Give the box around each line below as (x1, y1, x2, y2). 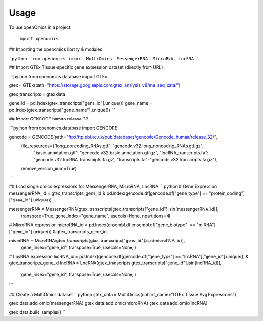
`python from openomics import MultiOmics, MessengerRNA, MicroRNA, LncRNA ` (9, 56, 199, 61)
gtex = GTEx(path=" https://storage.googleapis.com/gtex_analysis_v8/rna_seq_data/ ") (9, 82, 181, 88)
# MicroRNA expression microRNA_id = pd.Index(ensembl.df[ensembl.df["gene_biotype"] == (9, 222, 196, 228)
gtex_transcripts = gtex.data (9, 91, 66, 97)
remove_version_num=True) (21, 165, 77, 171)
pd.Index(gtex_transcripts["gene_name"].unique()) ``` (9, 107, 115, 113)
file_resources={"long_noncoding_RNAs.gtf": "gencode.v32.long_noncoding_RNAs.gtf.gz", (21, 143, 204, 149)
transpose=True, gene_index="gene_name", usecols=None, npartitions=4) (21, 213, 171, 219)
